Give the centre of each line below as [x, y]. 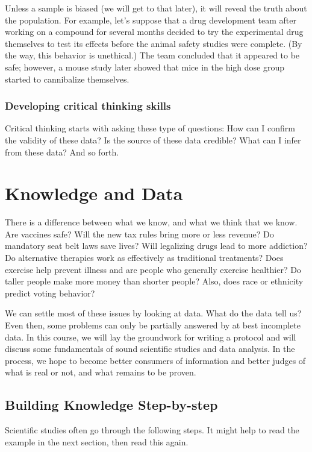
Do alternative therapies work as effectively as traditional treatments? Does [144, 258]
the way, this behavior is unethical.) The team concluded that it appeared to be [152, 55]
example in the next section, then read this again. [97, 441]
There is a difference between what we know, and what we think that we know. [151, 222]
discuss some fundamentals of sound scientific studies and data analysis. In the [150, 349]
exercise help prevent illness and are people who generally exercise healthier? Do [153, 269]
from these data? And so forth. [62, 152]
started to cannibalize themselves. [67, 79]
